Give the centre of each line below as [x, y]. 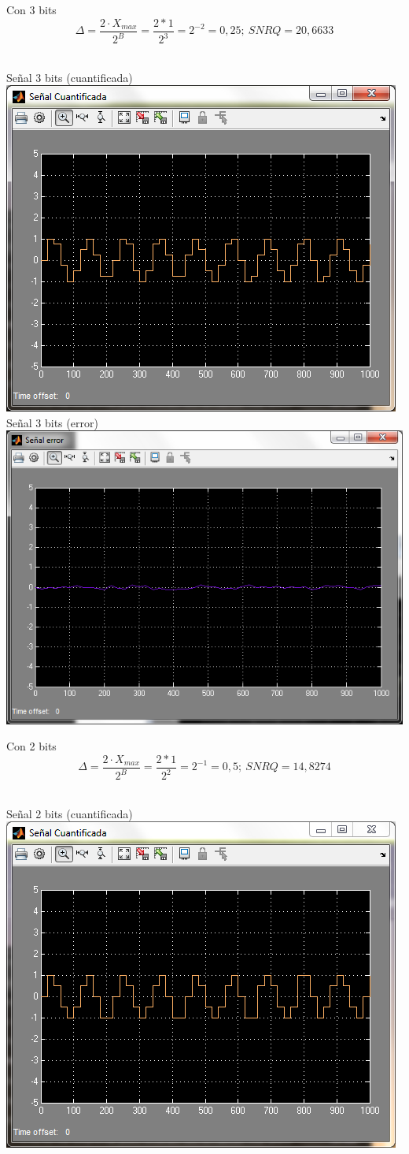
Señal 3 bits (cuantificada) [70, 77]
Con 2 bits [31, 746]
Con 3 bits [31, 9]
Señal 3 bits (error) [52, 422]
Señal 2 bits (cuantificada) [70, 813]
